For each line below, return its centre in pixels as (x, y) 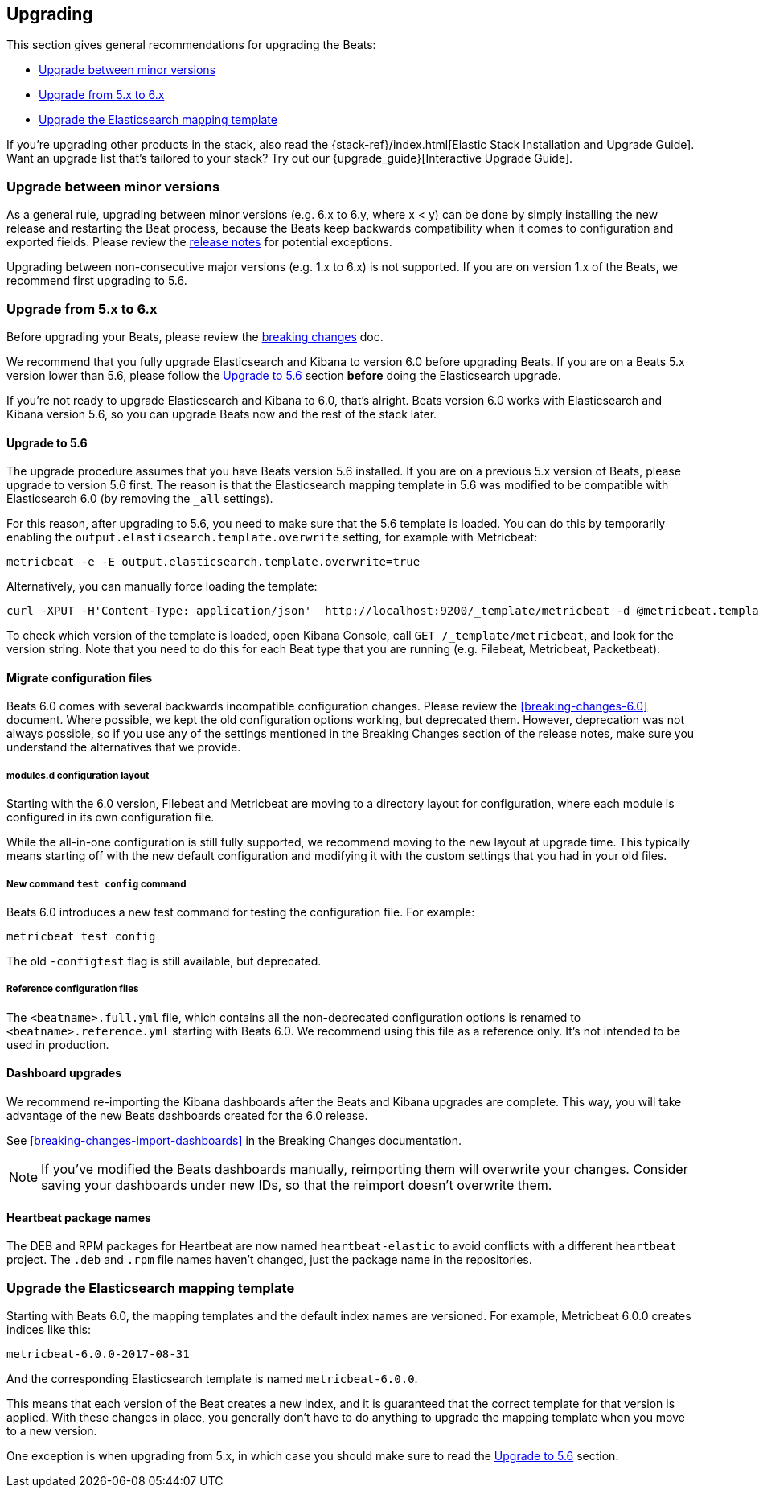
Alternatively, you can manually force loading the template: (162, 586)
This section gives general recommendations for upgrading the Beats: (191, 45)
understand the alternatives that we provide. (124, 747)
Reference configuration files (73, 989)
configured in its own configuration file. (111, 817)
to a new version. (52, 1430)
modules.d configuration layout (78, 775)
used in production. (58, 1044)
